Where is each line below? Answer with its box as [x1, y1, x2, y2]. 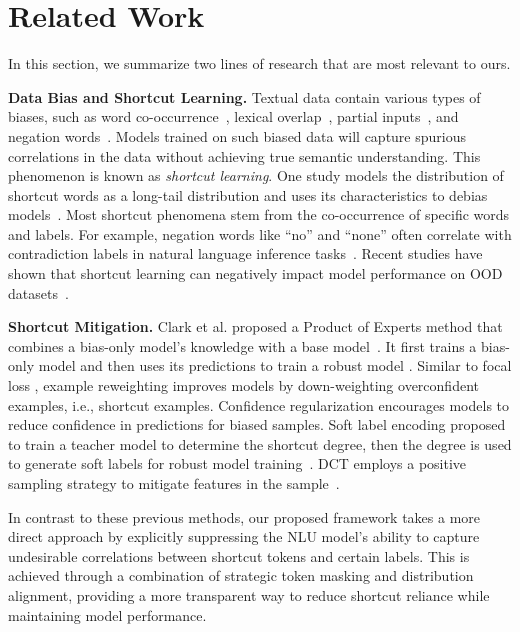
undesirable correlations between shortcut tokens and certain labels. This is [8, 545, 470, 566]
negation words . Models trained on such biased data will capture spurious [8, 125, 466, 146]
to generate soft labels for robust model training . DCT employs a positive [8, 453, 467, 474]
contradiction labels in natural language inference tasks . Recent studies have [8, 243, 483, 264]
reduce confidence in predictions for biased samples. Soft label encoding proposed [8, 414, 506, 435]
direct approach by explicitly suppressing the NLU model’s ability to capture [8, 526, 480, 547]
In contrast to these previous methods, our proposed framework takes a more [8, 506, 481, 527]
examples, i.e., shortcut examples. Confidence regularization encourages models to [8, 394, 510, 415]
